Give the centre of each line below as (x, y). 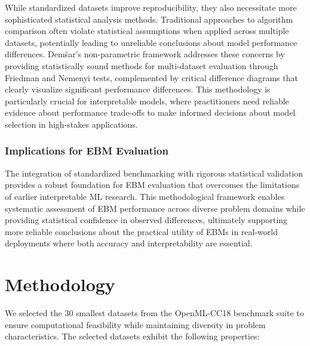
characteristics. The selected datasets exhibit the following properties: (132, 336)
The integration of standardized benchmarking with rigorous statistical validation (154, 173)
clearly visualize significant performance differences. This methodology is (138, 89)
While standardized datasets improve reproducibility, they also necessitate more (151, 7)
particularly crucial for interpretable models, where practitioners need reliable (147, 101)
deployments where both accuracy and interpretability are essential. (129, 243)
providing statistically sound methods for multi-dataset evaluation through (142, 65)
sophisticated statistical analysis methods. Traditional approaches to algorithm (149, 19)
